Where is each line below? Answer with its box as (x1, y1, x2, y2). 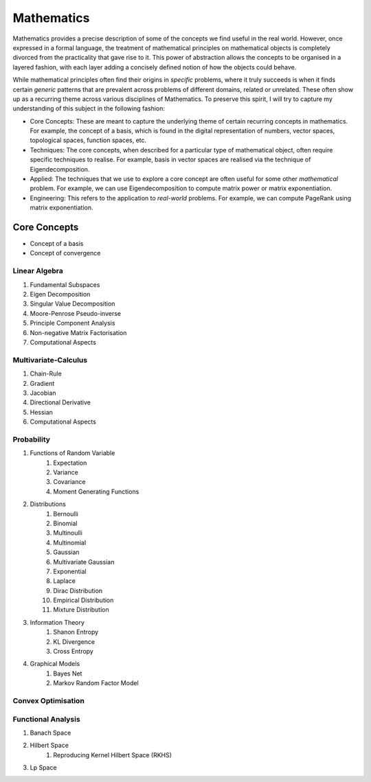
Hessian (30, 408, 53, 416)
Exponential (53, 567, 87, 575)
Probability (12, 435, 51, 444)
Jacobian (30, 389, 56, 397)
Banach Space (30, 728, 71, 737)
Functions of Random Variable (30, 449, 115, 457)
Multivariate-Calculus (12, 355, 88, 365)
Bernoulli (53, 509, 78, 518)
